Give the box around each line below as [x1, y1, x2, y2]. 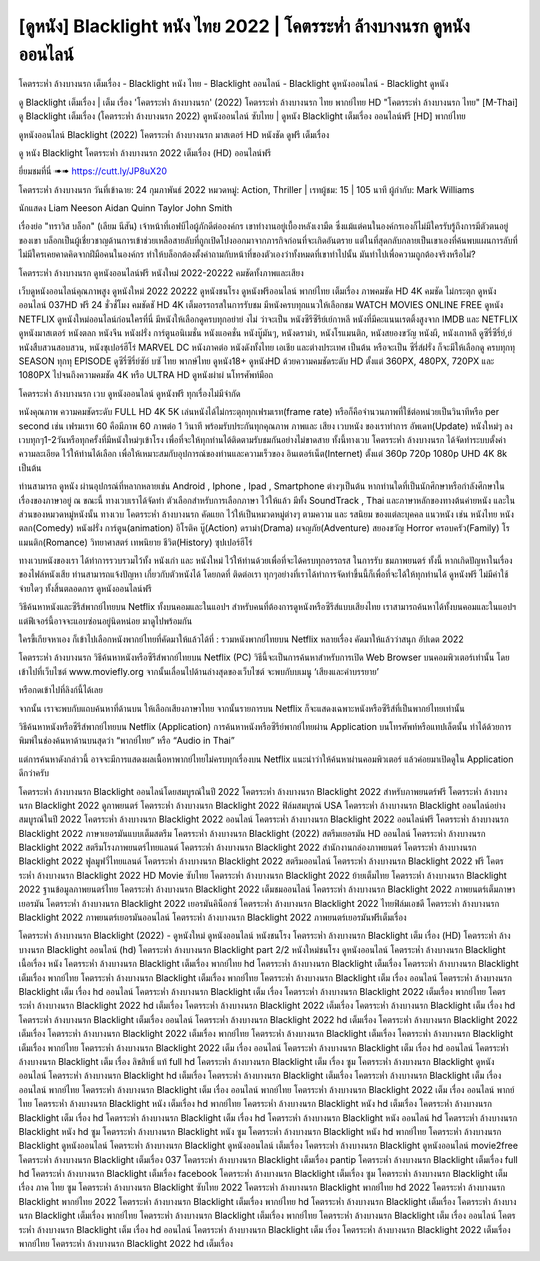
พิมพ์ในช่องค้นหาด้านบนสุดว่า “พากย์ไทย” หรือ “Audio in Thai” [18, 735, 235, 747]
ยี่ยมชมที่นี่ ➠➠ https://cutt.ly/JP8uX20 [18, 165, 168, 177]
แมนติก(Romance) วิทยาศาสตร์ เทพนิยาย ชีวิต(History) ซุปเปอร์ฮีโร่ [18, 536, 253, 548]
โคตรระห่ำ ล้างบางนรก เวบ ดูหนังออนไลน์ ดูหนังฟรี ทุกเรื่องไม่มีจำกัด [18, 387, 241, 399]
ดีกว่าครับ [18, 767, 50, 779]
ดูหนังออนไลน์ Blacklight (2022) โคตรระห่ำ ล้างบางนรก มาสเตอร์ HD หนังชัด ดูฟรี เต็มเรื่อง [18, 128, 330, 140]
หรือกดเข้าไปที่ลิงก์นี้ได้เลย [18, 684, 104, 696]
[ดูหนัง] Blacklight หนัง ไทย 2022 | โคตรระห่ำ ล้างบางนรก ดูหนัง [18, 15, 470, 37]
